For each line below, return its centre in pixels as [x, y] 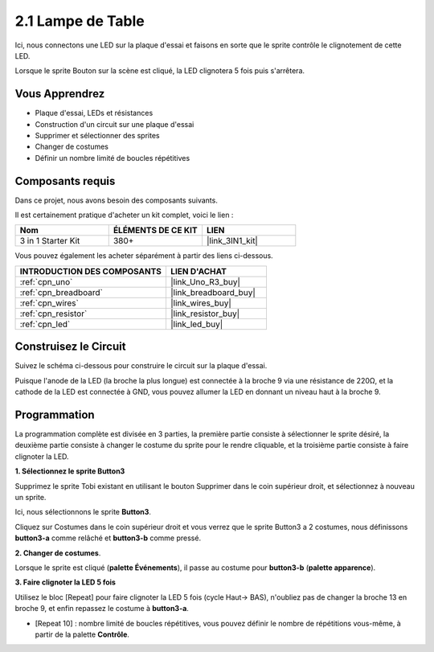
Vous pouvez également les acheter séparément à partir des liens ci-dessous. [144, 256]
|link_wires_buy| [201, 303]
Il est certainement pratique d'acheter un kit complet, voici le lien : [124, 215]
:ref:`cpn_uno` [46, 281]
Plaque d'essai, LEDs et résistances [94, 113]
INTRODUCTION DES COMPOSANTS [91, 271]
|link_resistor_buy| [205, 314]
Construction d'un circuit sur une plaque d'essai [115, 124]
